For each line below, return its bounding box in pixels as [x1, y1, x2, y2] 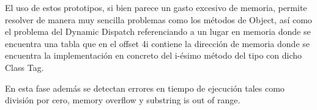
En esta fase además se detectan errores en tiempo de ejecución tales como [5, 81, 285, 94]
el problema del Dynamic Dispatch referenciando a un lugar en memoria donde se [5, 25, 311, 38]
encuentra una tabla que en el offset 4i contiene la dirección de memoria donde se [5, 37, 310, 50]
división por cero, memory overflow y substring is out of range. [5, 94, 241, 106]
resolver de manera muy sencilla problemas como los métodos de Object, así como [5, 13, 312, 26]
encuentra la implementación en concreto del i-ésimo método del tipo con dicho [5, 49, 302, 62]
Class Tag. [5, 61, 44, 73]
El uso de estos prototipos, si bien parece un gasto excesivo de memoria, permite [5, 1, 307, 13]
